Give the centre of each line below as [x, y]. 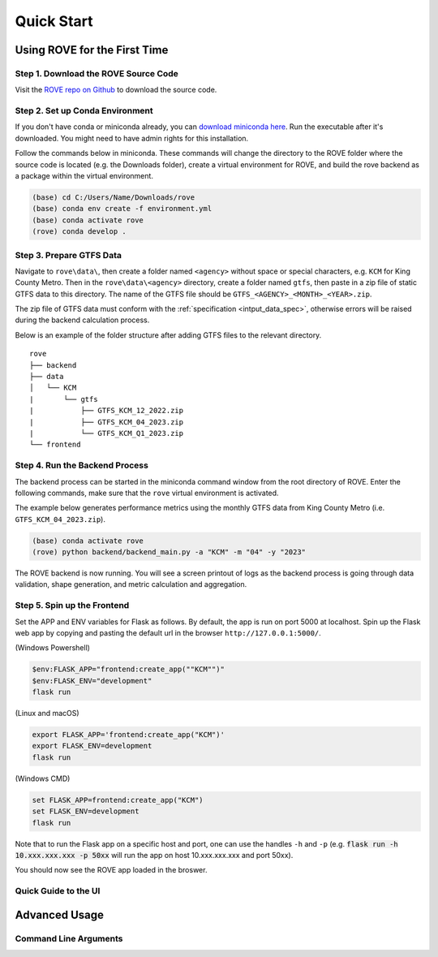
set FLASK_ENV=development [86, 811]
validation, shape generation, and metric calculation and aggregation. [131, 584]
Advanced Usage [60, 914]
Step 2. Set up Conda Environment [84, 111]
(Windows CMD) [43, 778]
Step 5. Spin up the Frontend [72, 606]
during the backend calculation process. [82, 320]
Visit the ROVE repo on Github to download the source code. [116, 90]
